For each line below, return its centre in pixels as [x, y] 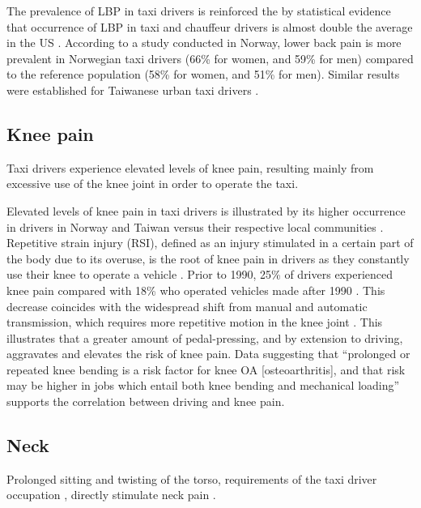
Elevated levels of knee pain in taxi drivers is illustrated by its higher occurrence [206, 210]
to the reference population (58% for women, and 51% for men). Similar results [203, 74]
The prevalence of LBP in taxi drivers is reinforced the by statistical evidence [199, 11]
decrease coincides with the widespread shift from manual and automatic [187, 306]
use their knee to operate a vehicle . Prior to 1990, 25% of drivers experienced [200, 274]
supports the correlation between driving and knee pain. [146, 401]
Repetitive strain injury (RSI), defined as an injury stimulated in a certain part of [210, 243]
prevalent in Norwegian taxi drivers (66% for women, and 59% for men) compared [210, 58]
